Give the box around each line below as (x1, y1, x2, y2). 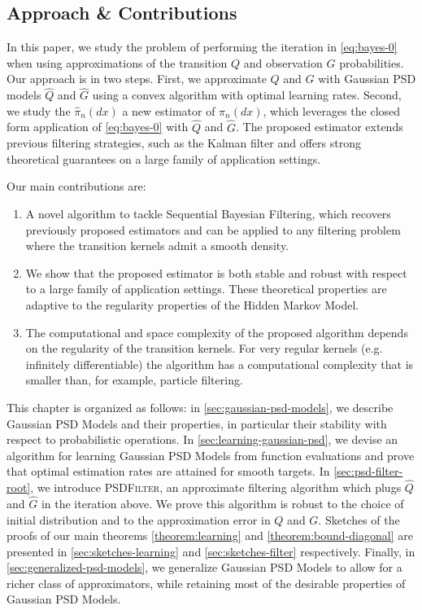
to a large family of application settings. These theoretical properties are (25, 280, 387, 297)
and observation (243, 54, 323, 71)
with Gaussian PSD (318, 70, 416, 87)
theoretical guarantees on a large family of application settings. (7, 150, 321, 167)
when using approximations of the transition (7, 54, 228, 71)
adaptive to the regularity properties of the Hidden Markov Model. (25, 296, 359, 313)
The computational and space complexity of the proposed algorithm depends (25, 323, 408, 340)
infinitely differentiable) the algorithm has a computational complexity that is (25, 355, 414, 372)
